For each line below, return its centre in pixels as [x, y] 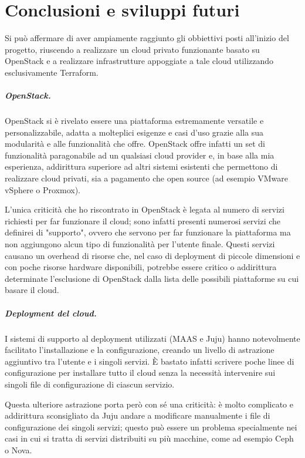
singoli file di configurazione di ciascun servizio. [90, 384]
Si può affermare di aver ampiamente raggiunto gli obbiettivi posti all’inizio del [147, 38]
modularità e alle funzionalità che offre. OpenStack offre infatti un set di [135, 144]
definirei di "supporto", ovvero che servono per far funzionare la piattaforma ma [148, 232]
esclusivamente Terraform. [52, 72]
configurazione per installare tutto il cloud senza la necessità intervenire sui [140, 373]
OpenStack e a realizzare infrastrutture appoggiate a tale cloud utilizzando [139, 61]
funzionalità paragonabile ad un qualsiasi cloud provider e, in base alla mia [140, 155]
